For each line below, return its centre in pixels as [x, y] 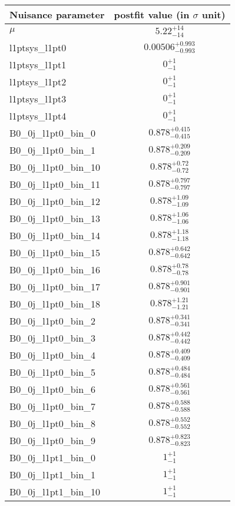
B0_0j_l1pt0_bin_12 [55, 201]
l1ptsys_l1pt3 [38, 98]
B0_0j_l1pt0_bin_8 [53, 423]
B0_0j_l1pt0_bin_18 [55, 303]
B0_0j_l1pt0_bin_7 [53, 406]
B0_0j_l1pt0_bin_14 [55, 235]
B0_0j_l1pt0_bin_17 [55, 286]
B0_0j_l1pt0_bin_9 [53, 440]
